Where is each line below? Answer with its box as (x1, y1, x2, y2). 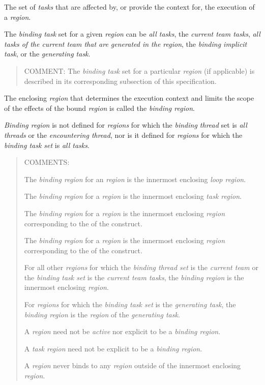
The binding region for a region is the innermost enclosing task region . (24, 191, 242, 201)
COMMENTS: (24, 157, 70, 167)
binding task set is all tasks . (4, 139, 90, 150)
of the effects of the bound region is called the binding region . (4, 102, 195, 113)
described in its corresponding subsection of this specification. (24, 75, 217, 86)
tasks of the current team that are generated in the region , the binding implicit (4, 38, 247, 49)
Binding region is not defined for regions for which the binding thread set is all (4, 120, 247, 130)
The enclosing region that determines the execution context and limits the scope (4, 93, 254, 103)
